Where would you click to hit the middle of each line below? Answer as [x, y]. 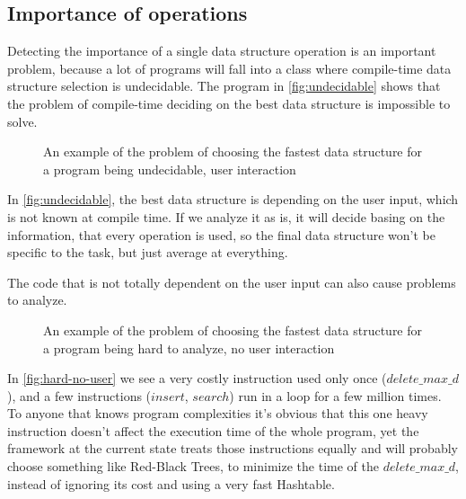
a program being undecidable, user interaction [170, 169]
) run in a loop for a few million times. [335, 395]
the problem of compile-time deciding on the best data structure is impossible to [229, 103]
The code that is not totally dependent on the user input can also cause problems [232, 282]
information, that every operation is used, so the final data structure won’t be [221, 234]
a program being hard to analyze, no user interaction [189, 348]
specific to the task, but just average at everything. [148, 252]
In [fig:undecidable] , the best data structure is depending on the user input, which [233, 199]
